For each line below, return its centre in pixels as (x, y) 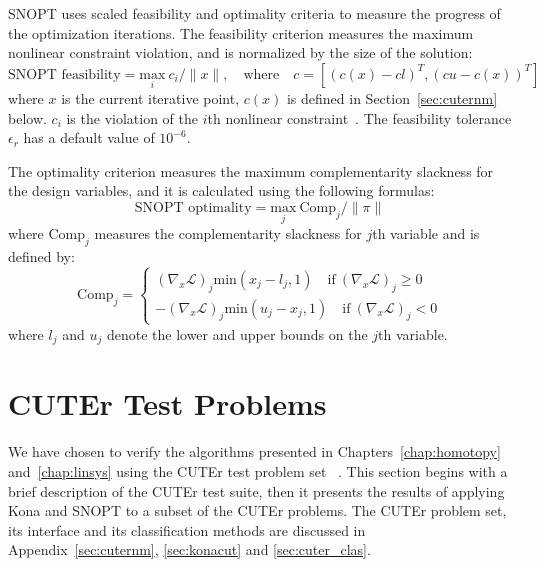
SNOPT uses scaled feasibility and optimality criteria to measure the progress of (254, 13)
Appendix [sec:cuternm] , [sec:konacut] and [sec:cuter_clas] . (189, 549)
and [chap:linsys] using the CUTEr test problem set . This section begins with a (258, 470)
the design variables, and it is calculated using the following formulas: (221, 190)
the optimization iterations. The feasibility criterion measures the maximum (241, 32)
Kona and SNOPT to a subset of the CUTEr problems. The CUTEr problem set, (257, 510)
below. (27, 117)
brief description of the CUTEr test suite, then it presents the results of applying (256, 490)
